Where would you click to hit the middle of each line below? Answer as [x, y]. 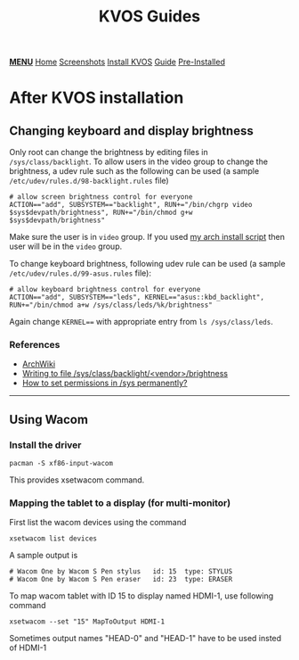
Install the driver [45, 445]
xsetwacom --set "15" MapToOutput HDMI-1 [87, 622]
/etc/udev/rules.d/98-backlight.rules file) [89, 181]
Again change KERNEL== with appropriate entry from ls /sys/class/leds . [141, 322]
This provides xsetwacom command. [77, 480]
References [35, 345]
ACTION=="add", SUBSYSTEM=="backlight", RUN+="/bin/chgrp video [131, 205]
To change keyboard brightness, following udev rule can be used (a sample [148, 264]
